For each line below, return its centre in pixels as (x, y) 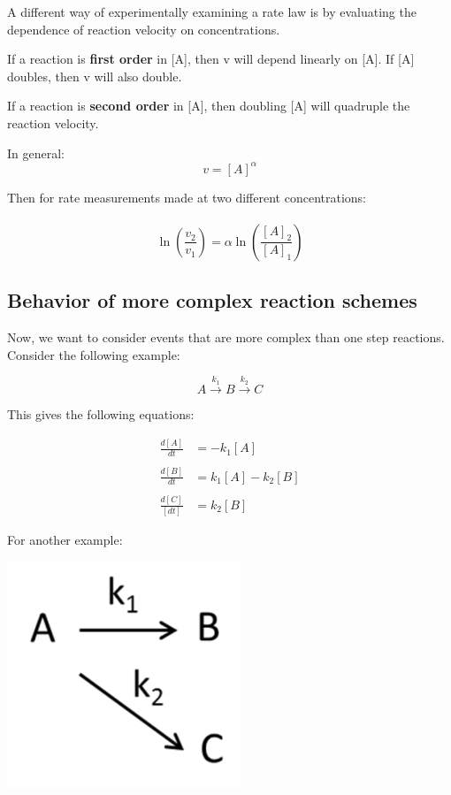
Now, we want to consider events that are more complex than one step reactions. (226, 337)
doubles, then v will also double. (95, 76)
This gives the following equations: (101, 414)
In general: (36, 153)
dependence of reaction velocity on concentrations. (144, 29)
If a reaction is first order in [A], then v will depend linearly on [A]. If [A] (211, 59)
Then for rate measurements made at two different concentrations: (187, 197)
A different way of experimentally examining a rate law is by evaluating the (212, 11)
